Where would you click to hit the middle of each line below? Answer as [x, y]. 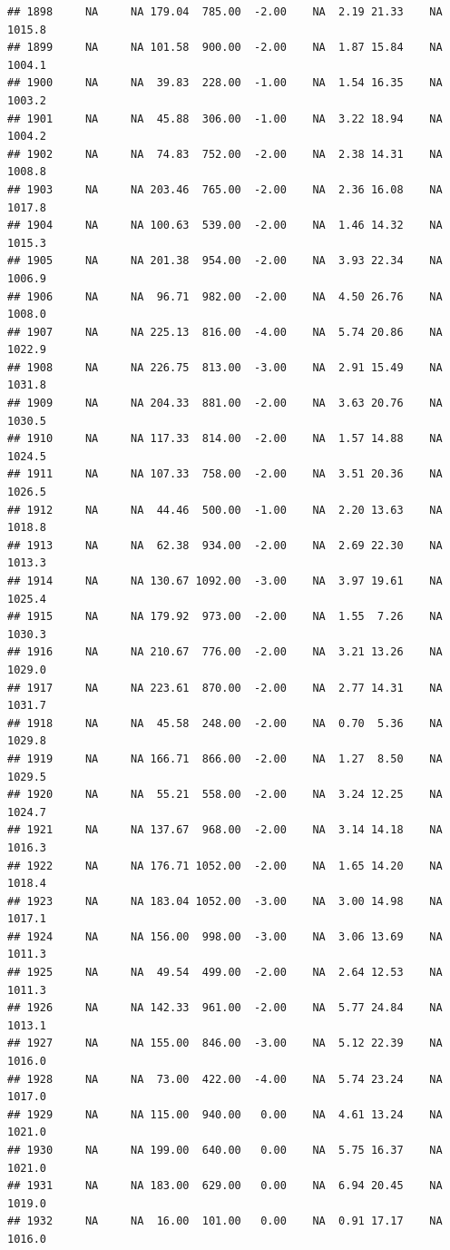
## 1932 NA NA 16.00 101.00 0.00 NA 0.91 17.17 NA [225, 1221]
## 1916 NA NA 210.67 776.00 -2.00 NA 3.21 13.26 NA [225, 652]
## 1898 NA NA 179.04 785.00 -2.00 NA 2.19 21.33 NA [225, 12]
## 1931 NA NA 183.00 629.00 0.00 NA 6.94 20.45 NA [225, 1186]
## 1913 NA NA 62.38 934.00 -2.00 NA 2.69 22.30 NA [225, 545]
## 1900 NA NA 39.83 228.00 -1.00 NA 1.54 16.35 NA [225, 83]
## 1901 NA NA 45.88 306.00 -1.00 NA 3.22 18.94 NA [225, 118]
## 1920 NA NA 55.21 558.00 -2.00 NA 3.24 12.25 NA [225, 795]
